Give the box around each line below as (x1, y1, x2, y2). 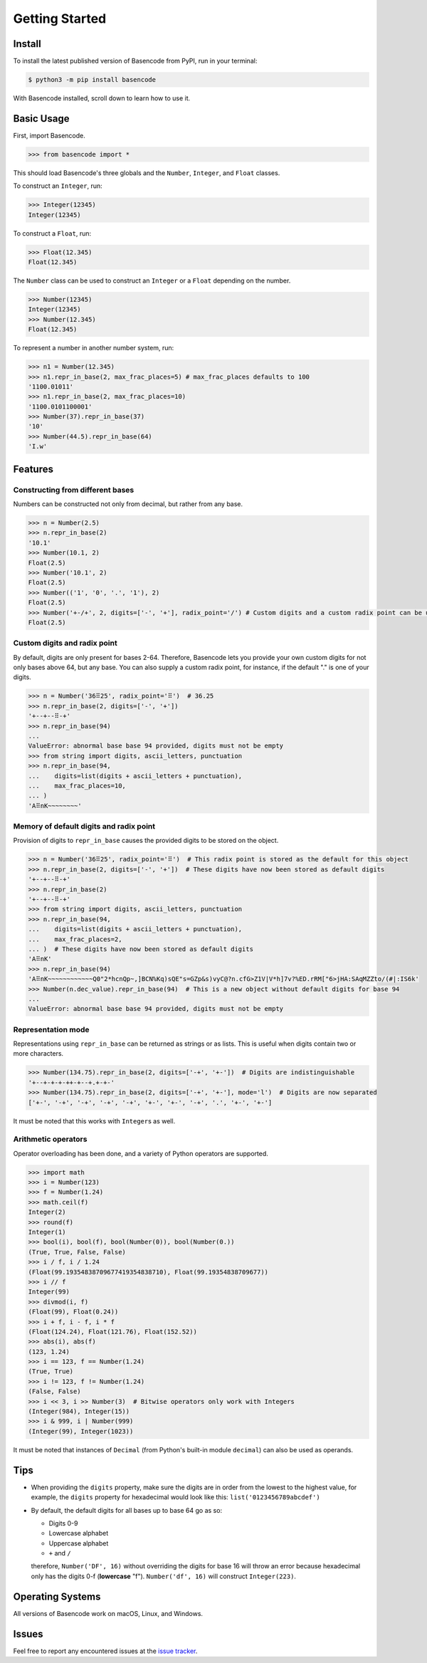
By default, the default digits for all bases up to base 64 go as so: (31, 1506, 223, 1514)
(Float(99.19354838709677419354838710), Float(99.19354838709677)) (28, 1268, 269, 1276)
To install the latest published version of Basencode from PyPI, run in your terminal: (13, 57, 258, 65)
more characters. (13, 1049, 64, 1058)
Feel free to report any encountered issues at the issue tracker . (13, 1647, 198, 1655)
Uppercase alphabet (48, 1538, 109, 1548)
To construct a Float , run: (13, 229, 92, 238)
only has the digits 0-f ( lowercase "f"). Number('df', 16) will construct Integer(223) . (31, 1572, 297, 1580)
